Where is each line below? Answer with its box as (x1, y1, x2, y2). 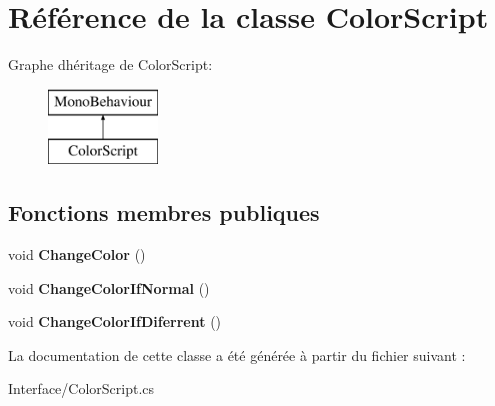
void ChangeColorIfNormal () (8, 277, 210, 298)
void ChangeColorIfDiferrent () (8, 311, 222, 332)
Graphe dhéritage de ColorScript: (8, 54, 213, 75)
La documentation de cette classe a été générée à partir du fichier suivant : (8, 344, 466, 365)
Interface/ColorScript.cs (8, 378, 155, 399)
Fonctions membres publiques (8, 197, 320, 228)
